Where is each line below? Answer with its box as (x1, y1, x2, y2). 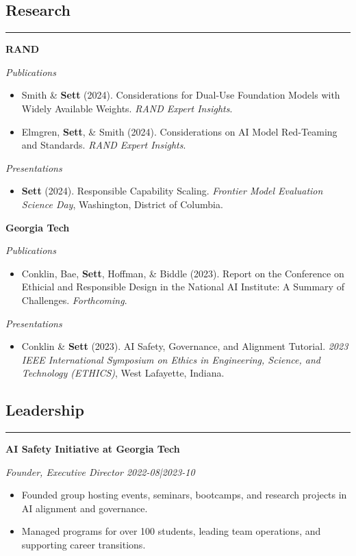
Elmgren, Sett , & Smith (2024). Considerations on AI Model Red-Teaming (21, 124, 338, 138)
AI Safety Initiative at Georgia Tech (5, 442, 180, 456)
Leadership (5, 399, 84, 420)
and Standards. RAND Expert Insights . (21, 138, 186, 152)
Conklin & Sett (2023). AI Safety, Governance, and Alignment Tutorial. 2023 (21, 339, 348, 353)
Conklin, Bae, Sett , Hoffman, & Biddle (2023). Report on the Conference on (21, 266, 344, 280)
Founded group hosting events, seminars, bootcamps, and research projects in (21, 488, 347, 502)
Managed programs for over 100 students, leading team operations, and (21, 524, 321, 538)
